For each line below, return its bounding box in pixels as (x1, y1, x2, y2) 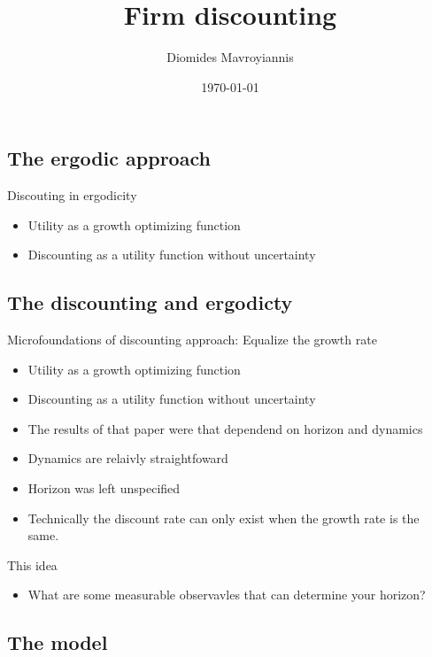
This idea (7, 555, 58, 574)
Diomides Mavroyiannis (166, 48, 294, 66)
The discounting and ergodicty (7, 289, 293, 316)
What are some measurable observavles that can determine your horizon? (27, 585, 426, 604)
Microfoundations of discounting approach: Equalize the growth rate (7, 330, 377, 349)
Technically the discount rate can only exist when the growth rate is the (27, 508, 420, 527)
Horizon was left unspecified (27, 479, 181, 498)
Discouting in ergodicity (7, 186, 137, 205)
